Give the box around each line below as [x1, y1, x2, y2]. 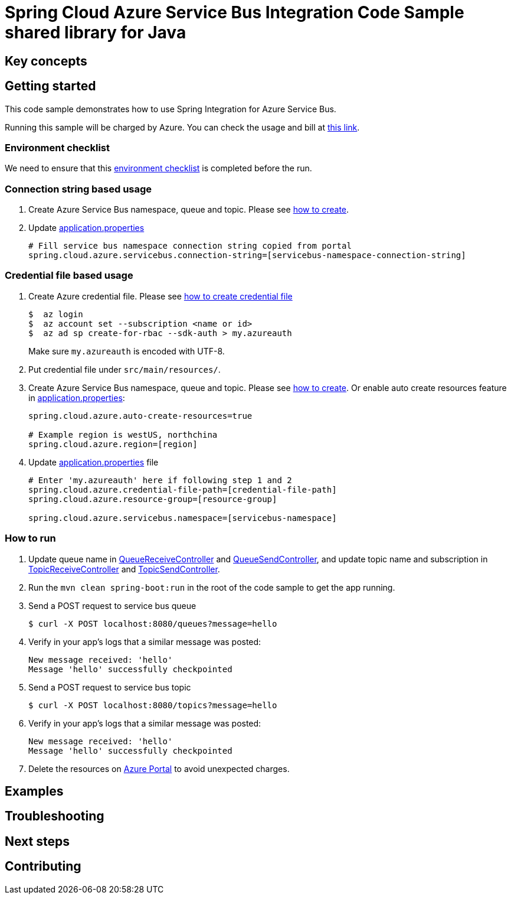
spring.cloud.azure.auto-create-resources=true [28, 411, 253, 421]
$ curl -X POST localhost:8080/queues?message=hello [28, 618, 277, 628]
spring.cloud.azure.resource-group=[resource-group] [28, 494, 277, 504]
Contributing [5, 859, 81, 874]
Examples [5, 784, 64, 799]
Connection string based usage [5, 183, 152, 195]
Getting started [5, 79, 96, 94]
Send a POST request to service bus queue [28, 600, 196, 611]
